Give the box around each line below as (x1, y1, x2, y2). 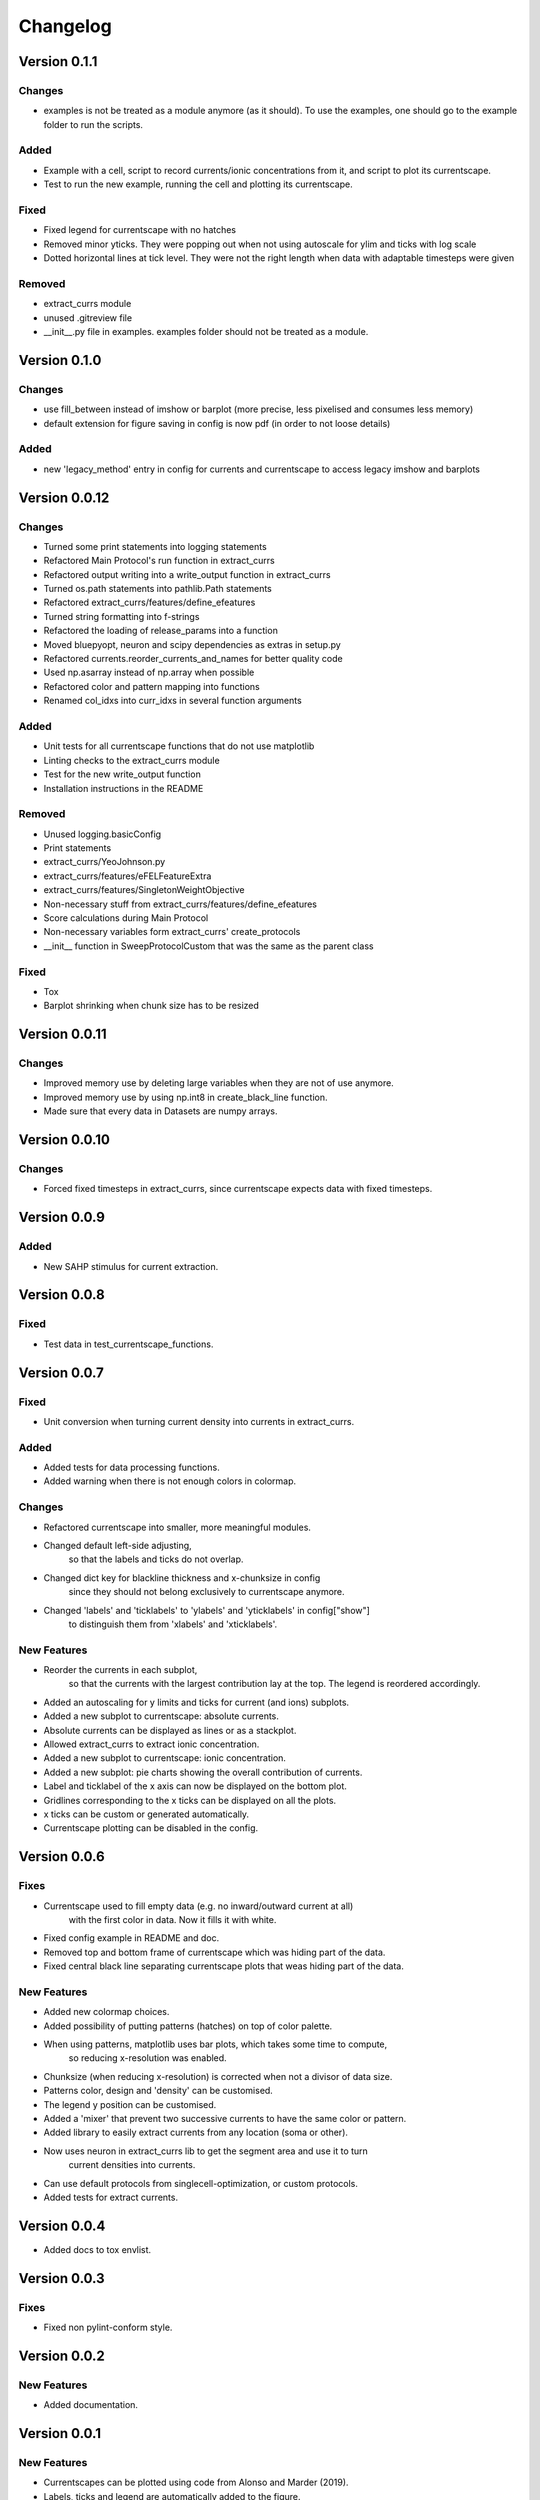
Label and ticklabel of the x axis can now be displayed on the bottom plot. (43, 1780, 347, 1792)
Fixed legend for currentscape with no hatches (43, 224, 237, 236)
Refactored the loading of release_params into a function (43, 625, 279, 637)
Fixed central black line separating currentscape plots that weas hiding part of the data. (43, 1960, 404, 1972)
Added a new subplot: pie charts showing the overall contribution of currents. (43, 1766, 363, 1778)
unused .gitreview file (43, 311, 133, 324)
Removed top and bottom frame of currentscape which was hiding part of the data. (43, 1946, 386, 1958)
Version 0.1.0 (18, 351, 102, 369)
